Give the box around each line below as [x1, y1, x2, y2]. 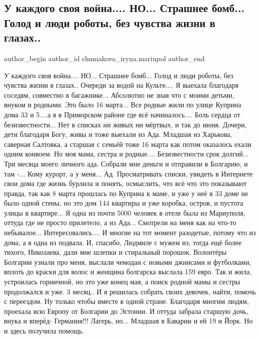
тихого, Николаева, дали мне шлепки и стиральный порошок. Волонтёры [4, 247, 227, 257]
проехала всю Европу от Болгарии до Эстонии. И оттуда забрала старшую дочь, [4, 305, 248, 316]
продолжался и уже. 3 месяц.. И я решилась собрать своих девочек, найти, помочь [4, 286, 256, 296]
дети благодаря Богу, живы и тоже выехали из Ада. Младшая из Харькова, [4, 129, 232, 139]
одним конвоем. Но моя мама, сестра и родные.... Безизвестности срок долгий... [4, 148, 249, 159]
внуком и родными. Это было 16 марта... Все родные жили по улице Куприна [4, 99, 241, 110]
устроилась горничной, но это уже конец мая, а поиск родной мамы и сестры [4, 276, 240, 287]
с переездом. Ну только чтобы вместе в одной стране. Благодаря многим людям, [4, 296, 249, 306]
